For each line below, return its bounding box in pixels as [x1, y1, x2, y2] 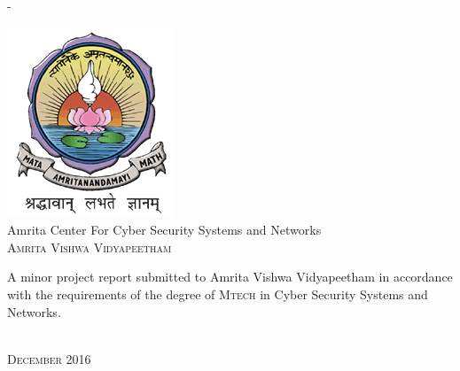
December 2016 [7, 349, 91, 367]
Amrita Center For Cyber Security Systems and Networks [7, 220, 322, 239]
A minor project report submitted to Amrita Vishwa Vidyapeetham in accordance [7, 267, 453, 286]
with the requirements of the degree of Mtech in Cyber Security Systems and [7, 284, 428, 303]
